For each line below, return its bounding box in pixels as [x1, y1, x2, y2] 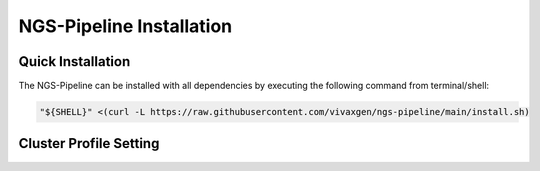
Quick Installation [18, 53, 131, 70]
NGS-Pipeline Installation [18, 15, 233, 37]
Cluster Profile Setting [18, 135, 160, 152]
